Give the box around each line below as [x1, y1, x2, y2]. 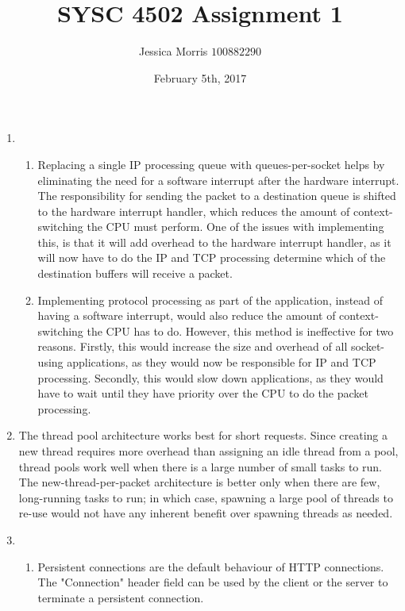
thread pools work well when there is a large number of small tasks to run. [18, 458, 382, 475]
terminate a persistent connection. [37, 589, 204, 605]
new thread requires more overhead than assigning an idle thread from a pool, [18, 443, 399, 459]
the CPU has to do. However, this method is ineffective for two [87, 322, 394, 339]
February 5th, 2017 [153, 69, 247, 86]
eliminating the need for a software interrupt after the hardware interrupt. [37, 171, 399, 188]
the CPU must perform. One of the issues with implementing [87, 218, 384, 235]
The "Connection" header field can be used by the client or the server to [37, 574, 388, 590]
